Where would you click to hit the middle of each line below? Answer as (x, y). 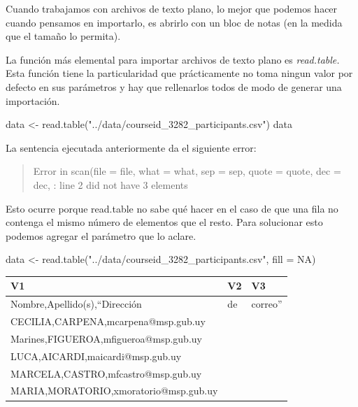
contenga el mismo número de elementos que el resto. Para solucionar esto (164, 222)
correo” (267, 304)
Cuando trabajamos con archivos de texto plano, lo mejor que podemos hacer (172, 8)
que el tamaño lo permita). (63, 36)
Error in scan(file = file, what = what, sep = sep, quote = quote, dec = (187, 171)
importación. (33, 100)
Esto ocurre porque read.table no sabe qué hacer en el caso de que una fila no (172, 208)
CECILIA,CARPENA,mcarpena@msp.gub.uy (108, 321)
